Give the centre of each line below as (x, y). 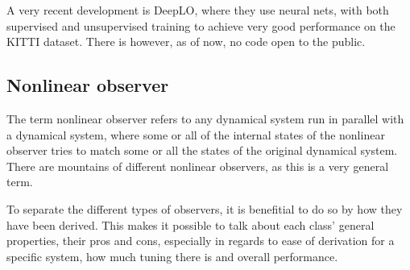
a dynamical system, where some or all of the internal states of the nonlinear (196, 134)
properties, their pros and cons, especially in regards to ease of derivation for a (201, 241)
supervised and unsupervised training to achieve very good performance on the (201, 25)
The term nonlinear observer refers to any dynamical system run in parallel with (205, 118)
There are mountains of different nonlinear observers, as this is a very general (198, 166)
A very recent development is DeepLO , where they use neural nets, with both (198, 10)
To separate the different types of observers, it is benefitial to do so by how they (205, 208)
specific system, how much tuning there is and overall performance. (172, 256)
